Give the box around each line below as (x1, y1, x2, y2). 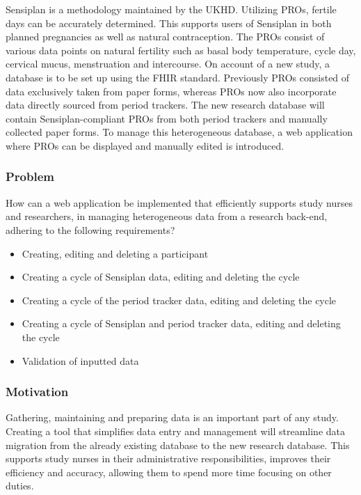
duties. (6, 478, 34, 493)
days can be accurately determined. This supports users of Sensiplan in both (6, 15, 332, 30)
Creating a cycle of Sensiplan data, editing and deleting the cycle (22, 269, 300, 284)
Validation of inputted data (22, 353, 139, 368)
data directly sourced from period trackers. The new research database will (6, 97, 325, 112)
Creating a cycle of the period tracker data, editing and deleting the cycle (22, 292, 337, 307)
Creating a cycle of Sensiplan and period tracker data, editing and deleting (22, 316, 341, 331)
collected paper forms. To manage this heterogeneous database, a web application (6, 125, 353, 139)
